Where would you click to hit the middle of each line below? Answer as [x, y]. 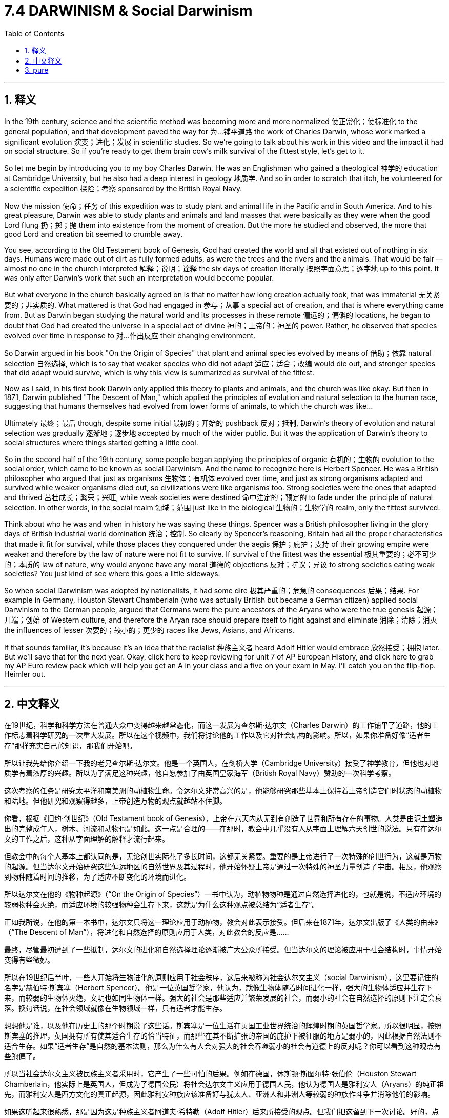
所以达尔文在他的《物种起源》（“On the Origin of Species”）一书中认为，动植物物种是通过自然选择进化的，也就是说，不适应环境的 [223, 894]
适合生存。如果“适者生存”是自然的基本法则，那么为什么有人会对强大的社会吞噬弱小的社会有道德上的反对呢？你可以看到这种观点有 [223, 1046]
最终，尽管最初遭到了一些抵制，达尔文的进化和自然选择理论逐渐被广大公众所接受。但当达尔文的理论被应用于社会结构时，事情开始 [223, 950]
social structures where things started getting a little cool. [101, 442]
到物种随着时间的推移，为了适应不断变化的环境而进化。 [97, 877]
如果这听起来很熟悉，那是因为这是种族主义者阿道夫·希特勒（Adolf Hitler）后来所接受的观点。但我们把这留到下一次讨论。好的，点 [222, 1112]
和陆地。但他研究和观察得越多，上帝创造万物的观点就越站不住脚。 [115, 801]
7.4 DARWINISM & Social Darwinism [128, 11]
